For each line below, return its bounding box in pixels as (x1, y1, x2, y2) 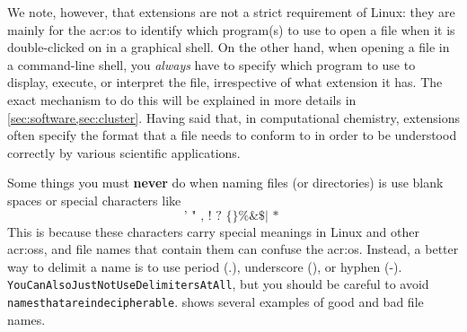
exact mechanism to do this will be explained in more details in (7, 90, 357, 109)
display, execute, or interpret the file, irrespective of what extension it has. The (7, 73, 443, 92)
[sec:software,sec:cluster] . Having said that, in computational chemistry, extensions (7, 108, 460, 127)
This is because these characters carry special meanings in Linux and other (7, 222, 420, 240)
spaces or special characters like (7, 190, 181, 209)
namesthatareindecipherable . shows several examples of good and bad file (7, 292, 424, 310)
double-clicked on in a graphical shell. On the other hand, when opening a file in (7, 38, 450, 57)
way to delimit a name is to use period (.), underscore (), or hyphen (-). (7, 257, 402, 275)
